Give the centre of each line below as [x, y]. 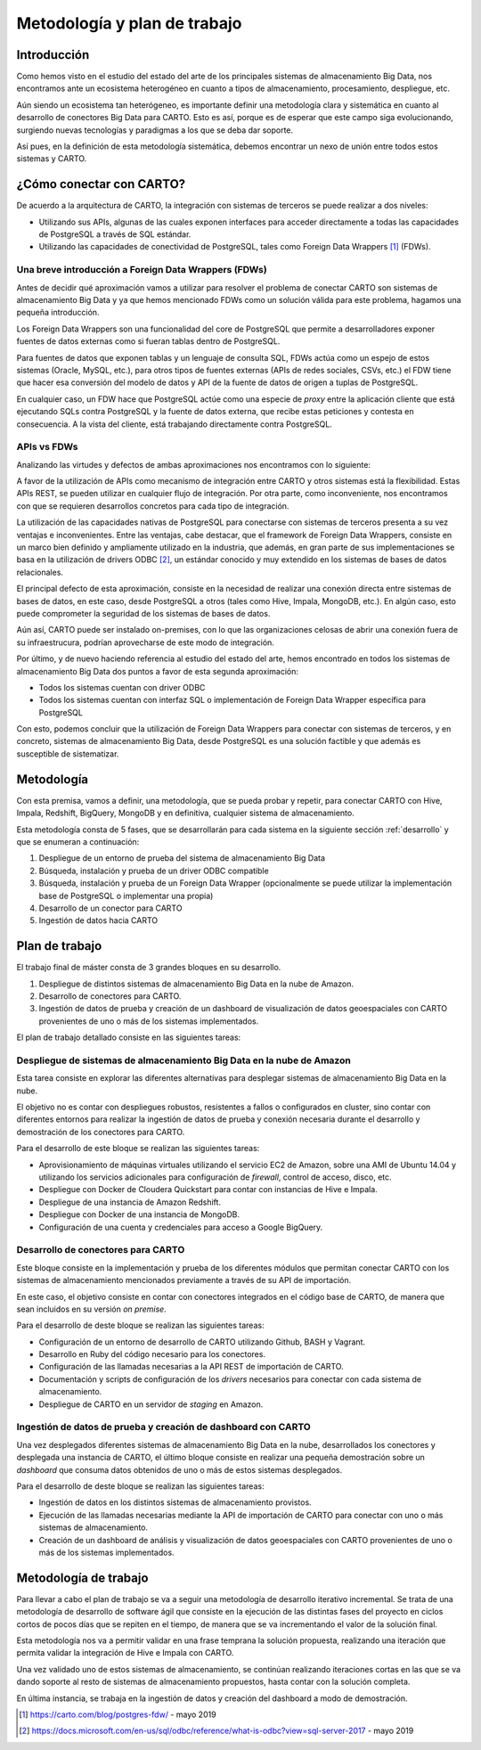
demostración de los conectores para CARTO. [101, 1132]
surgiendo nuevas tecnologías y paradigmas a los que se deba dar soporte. [155, 130]
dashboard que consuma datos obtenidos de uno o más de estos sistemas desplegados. [179, 1469]
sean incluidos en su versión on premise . [91, 1309]
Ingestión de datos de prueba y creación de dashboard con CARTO [163, 1427]
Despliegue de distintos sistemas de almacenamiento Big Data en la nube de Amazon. [196, 984]
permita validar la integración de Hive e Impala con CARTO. [125, 1653]
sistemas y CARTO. [52, 159]
